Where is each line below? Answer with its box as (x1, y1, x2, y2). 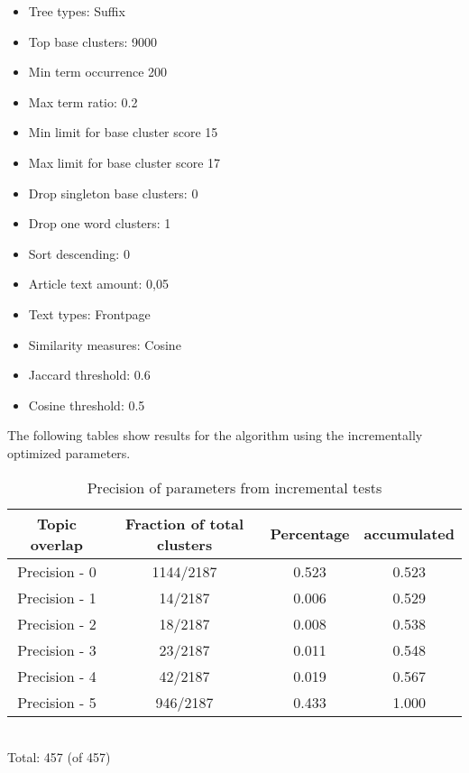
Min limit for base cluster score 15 (28, 123, 218, 142)
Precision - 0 (17, 560, 97, 582)
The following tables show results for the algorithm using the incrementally (7, 426, 423, 445)
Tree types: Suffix (28, 2, 125, 20)
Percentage (270, 523, 350, 544)
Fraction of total (125, 512, 244, 534)
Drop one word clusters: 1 (28, 214, 171, 233)
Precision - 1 (17, 586, 97, 608)
